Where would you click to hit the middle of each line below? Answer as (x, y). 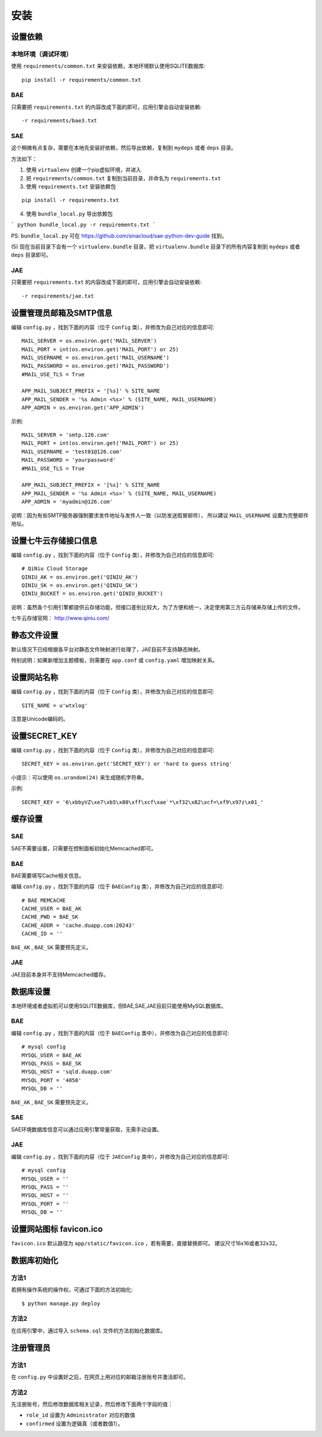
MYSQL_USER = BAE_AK (52, 1055)
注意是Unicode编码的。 (40, 719)
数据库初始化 (35, 1260)
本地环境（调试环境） (42, 54)
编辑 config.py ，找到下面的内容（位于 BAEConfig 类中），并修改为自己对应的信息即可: (120, 1033)
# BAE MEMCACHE (44, 900)
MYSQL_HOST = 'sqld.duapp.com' (67, 1072)
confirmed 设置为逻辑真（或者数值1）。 (75, 1423)
